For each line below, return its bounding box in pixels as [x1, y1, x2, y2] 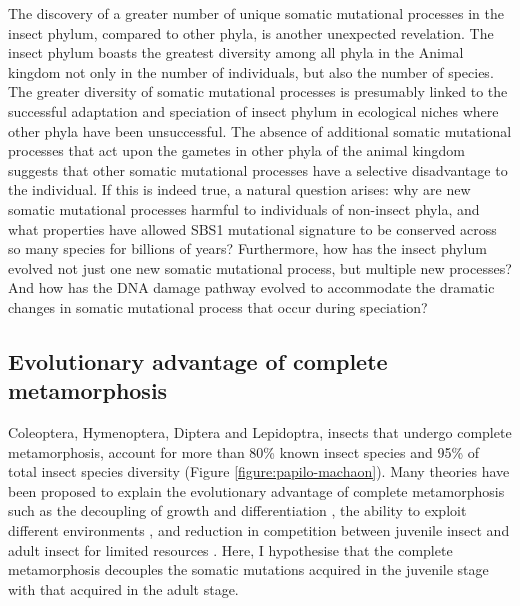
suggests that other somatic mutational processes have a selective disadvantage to [8, 159, 508, 180]
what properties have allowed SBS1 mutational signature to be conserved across [8, 218, 497, 239]
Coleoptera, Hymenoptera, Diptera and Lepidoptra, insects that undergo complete [8, 422, 512, 443]
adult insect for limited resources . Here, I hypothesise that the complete [8, 539, 453, 560]
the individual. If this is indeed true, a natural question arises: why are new [8, 179, 471, 200]
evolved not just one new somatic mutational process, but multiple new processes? [8, 257, 512, 278]
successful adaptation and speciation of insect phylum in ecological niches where [8, 100, 499, 121]
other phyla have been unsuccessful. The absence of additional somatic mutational [8, 120, 512, 141]
